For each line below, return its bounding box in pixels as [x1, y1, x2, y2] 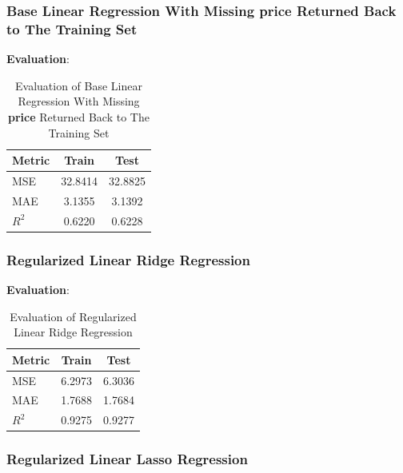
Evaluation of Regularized [10, 308, 137, 324]
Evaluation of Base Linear [15, 77, 142, 93]
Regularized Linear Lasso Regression [6, 449, 248, 469]
